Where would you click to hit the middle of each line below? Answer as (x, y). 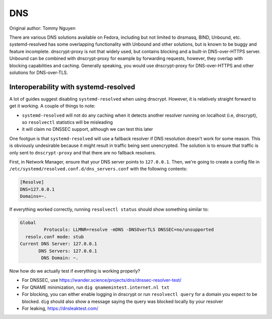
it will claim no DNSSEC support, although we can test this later (87, 129)
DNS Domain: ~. (60, 258)
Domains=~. (33, 196)
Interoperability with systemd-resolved (72, 87)
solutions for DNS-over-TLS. (39, 72)
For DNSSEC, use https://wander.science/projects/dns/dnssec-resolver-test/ (101, 280)
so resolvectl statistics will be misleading (67, 122)
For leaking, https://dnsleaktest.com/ (60, 308)
